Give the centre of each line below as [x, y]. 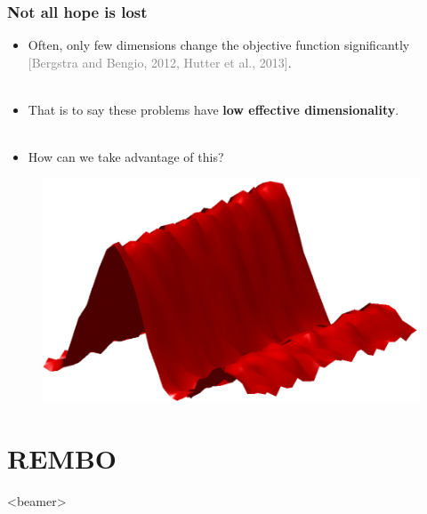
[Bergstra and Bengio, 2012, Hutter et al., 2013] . [160, 62]
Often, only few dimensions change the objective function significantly [219, 45]
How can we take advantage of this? [126, 157]
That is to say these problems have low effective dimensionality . [213, 109]
